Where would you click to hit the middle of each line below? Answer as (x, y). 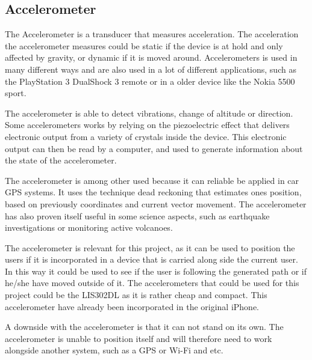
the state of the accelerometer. (61, 160)
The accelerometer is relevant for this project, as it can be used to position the (150, 247)
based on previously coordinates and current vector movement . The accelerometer (156, 203)
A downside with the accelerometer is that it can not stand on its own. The (144, 327)
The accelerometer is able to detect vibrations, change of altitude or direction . (149, 113)
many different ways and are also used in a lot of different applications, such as (151, 69)
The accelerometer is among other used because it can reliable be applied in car (152, 180)
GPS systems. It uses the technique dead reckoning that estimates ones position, (153, 192)
